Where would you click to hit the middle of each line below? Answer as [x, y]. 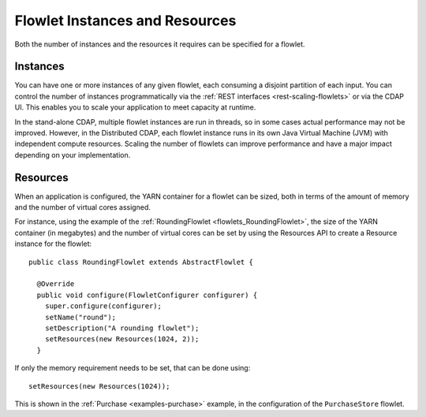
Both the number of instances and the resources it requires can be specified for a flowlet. [160, 44]
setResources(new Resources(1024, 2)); [122, 339]
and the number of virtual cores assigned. [83, 207]
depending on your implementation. [73, 155]
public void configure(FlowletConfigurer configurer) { [147, 295]
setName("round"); [80, 317]
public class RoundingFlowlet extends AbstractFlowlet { [141, 262]
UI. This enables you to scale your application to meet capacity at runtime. [135, 107]
